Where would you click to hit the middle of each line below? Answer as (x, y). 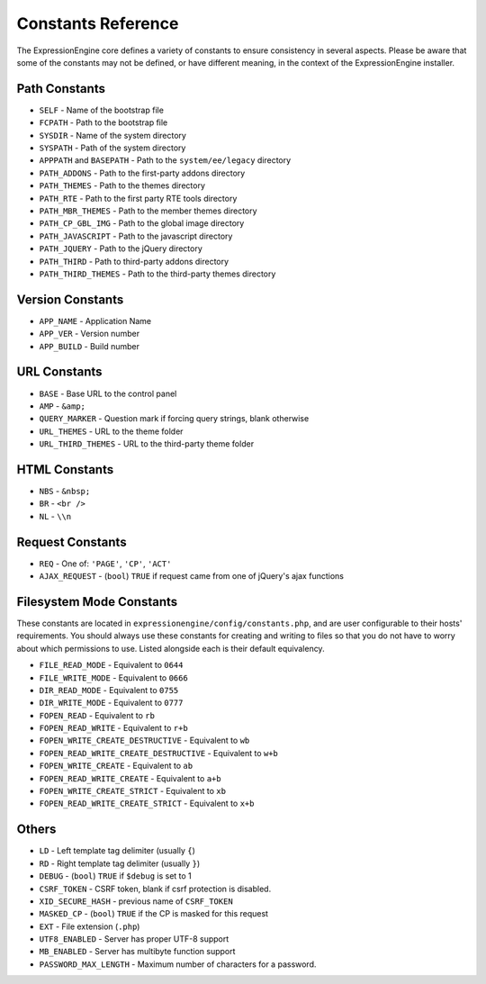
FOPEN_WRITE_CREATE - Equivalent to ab (116, 766)
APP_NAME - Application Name (95, 320)
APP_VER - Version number (89, 334)
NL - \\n (55, 516)
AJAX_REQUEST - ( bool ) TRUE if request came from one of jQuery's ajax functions (191, 576)
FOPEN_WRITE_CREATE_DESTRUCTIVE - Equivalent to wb (144, 740)
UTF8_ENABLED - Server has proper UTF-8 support (134, 939)
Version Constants (70, 299)
